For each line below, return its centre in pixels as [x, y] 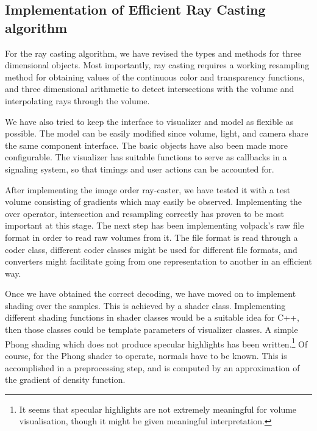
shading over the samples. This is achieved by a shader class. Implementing [145, 305]
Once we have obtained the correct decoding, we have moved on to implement [151, 294]
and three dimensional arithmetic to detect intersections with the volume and [150, 89]
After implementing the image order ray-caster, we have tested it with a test [148, 189]
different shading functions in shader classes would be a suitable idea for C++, [152, 317]
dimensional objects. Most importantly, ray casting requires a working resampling [157, 65]
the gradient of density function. [65, 379]
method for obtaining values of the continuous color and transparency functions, [155, 77]
